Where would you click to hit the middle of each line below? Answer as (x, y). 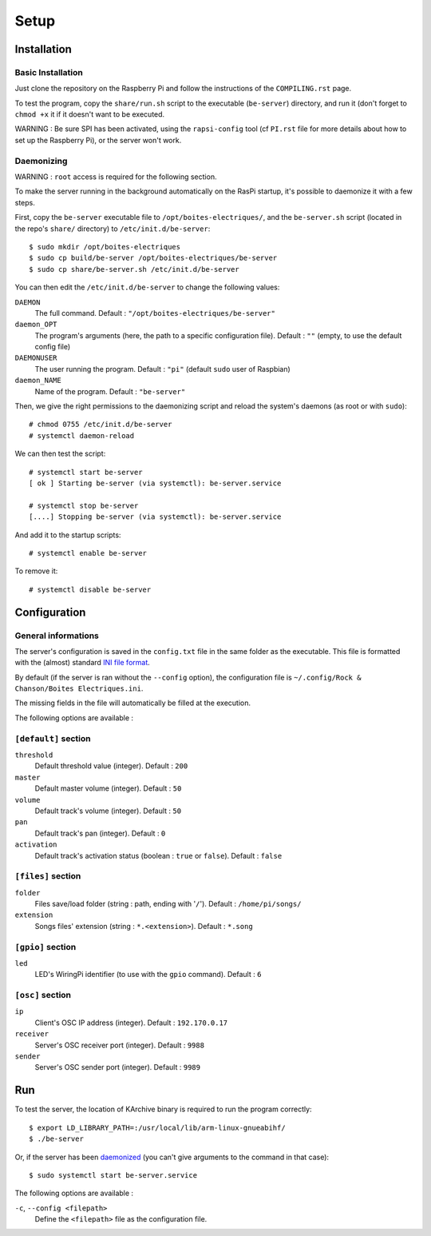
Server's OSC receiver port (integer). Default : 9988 (120, 1045)
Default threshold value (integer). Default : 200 (111, 766)
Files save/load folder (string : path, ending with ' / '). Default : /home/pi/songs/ (168, 904)
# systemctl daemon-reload (82, 435)
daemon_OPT (36, 325)
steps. (25, 202)
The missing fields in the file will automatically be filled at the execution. (133, 703)
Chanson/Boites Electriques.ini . (79, 688)
